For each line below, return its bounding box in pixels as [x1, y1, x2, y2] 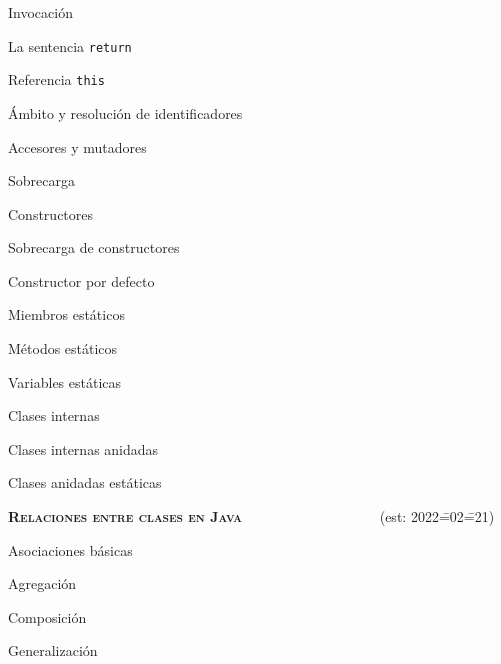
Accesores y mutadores [8, 136, 147, 157]
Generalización [8, 640, 98, 661]
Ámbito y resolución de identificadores [8, 102, 243, 123]
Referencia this [8, 69, 105, 90]
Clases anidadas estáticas [8, 472, 162, 493]
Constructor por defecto [8, 270, 155, 291]
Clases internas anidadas [8, 438, 159, 459]
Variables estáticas [8, 371, 122, 392]
